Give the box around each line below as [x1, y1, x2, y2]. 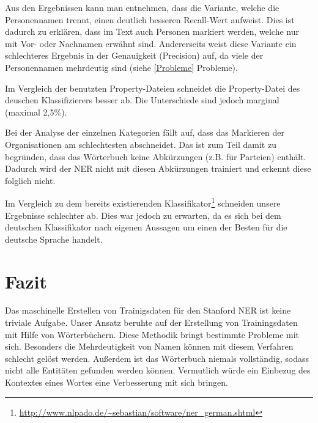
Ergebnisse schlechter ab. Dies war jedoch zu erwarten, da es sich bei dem [5, 208, 281, 221]
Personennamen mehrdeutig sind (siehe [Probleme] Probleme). [5, 61, 238, 73]
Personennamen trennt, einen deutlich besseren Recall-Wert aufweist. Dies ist [5, 13, 295, 26]
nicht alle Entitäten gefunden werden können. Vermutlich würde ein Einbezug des [5, 364, 311, 377]
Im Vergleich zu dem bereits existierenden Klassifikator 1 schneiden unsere [5, 195, 281, 209]
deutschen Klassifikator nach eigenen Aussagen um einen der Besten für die [5, 221, 287, 234]
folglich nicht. [5, 174, 56, 186]
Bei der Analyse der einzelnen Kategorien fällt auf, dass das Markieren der [5, 126, 284, 139]
